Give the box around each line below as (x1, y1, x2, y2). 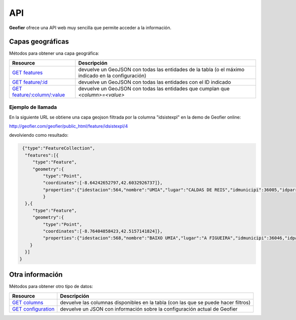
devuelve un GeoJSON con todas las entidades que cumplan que (78, 85, 230, 92)
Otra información (9, 271, 63, 279)
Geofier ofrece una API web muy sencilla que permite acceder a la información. (9, 25, 172, 31)
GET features (12, 69, 43, 76)
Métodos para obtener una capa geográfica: (9, 50, 100, 56)
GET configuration (12, 305, 55, 312)
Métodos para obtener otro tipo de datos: (9, 283, 93, 289)
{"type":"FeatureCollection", (22, 146, 96, 151)
